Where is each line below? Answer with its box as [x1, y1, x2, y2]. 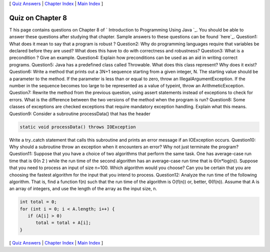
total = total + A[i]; [35, 220, 91, 226]
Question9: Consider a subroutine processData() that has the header [9, 110, 151, 117]
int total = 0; [19, 199, 57, 205]
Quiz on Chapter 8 [9, 13, 67, 22]
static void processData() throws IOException [19, 124, 136, 130]
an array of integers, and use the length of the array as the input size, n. [9, 186, 157, 192]
